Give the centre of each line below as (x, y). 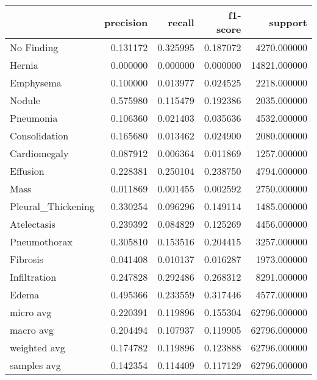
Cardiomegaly (39, 153)
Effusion (27, 171)
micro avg (31, 312)
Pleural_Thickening (52, 206)
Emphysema (36, 83)
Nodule (25, 100)
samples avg (35, 365)
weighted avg (37, 347)
